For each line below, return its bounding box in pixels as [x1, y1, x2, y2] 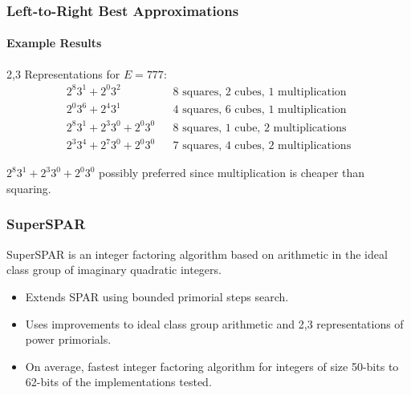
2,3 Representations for [6, 65, 120, 82]
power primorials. [25, 331, 112, 348]
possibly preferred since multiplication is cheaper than [99, 164, 365, 181]
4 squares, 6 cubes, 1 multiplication [173, 104, 347, 116]
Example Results [6, 34, 102, 51]
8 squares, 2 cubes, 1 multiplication [173, 86, 347, 98]
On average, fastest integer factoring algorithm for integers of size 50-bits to [25, 357, 399, 374]
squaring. [6, 179, 51, 196]
